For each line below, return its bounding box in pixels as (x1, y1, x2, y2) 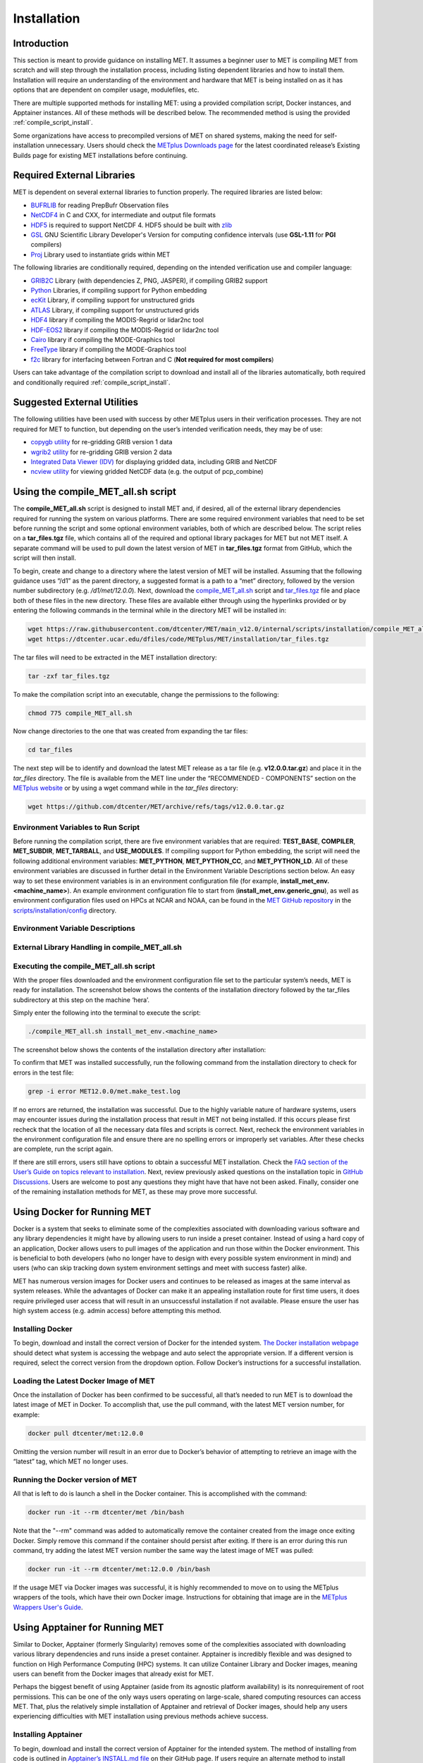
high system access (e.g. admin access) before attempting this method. (13, 1307, 222, 1314)
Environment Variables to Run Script (13, 822, 140, 832)
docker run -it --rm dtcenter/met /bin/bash (27, 1508, 185, 1516)
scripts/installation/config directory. (13, 906, 117, 915)
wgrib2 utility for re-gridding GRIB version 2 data (30, 448, 173, 456)
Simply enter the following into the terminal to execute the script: (13, 1008, 201, 1017)
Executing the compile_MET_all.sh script (13, 961, 155, 971)
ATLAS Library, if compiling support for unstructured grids (30, 305, 200, 314)
